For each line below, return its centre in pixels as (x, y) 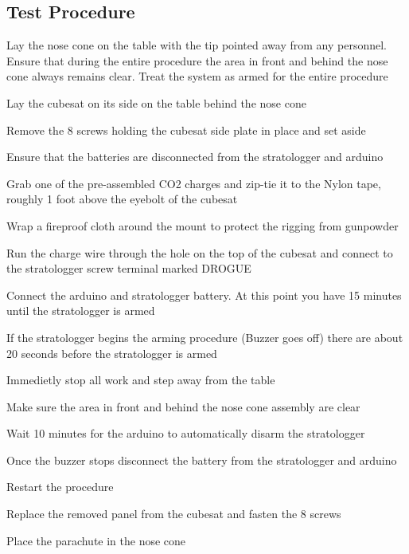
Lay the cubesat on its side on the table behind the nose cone (156, 102)
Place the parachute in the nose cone (96, 540)
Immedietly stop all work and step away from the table (141, 380)
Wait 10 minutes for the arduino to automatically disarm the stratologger (186, 433)
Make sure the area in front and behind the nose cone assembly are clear (183, 406)
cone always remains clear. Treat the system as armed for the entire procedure (197, 76)
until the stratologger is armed (81, 310)
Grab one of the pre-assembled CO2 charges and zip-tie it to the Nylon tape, (194, 183)
